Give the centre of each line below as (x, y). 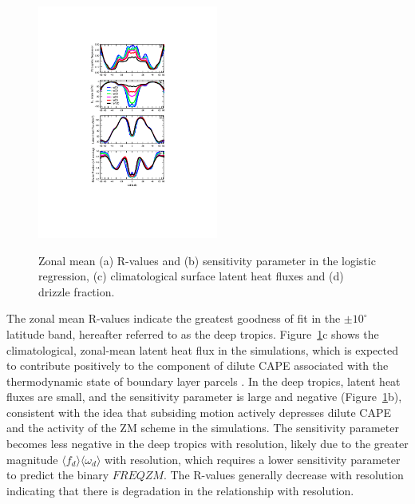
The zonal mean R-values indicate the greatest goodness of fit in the (174, 318)
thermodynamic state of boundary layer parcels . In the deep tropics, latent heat (204, 381)
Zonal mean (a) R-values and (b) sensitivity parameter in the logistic (207, 260)
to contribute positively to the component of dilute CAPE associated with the (198, 365)
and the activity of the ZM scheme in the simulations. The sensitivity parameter (203, 428)
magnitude (32, 459)
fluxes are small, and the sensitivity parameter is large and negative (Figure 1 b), (204, 397)
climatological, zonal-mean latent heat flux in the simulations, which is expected (202, 349)
